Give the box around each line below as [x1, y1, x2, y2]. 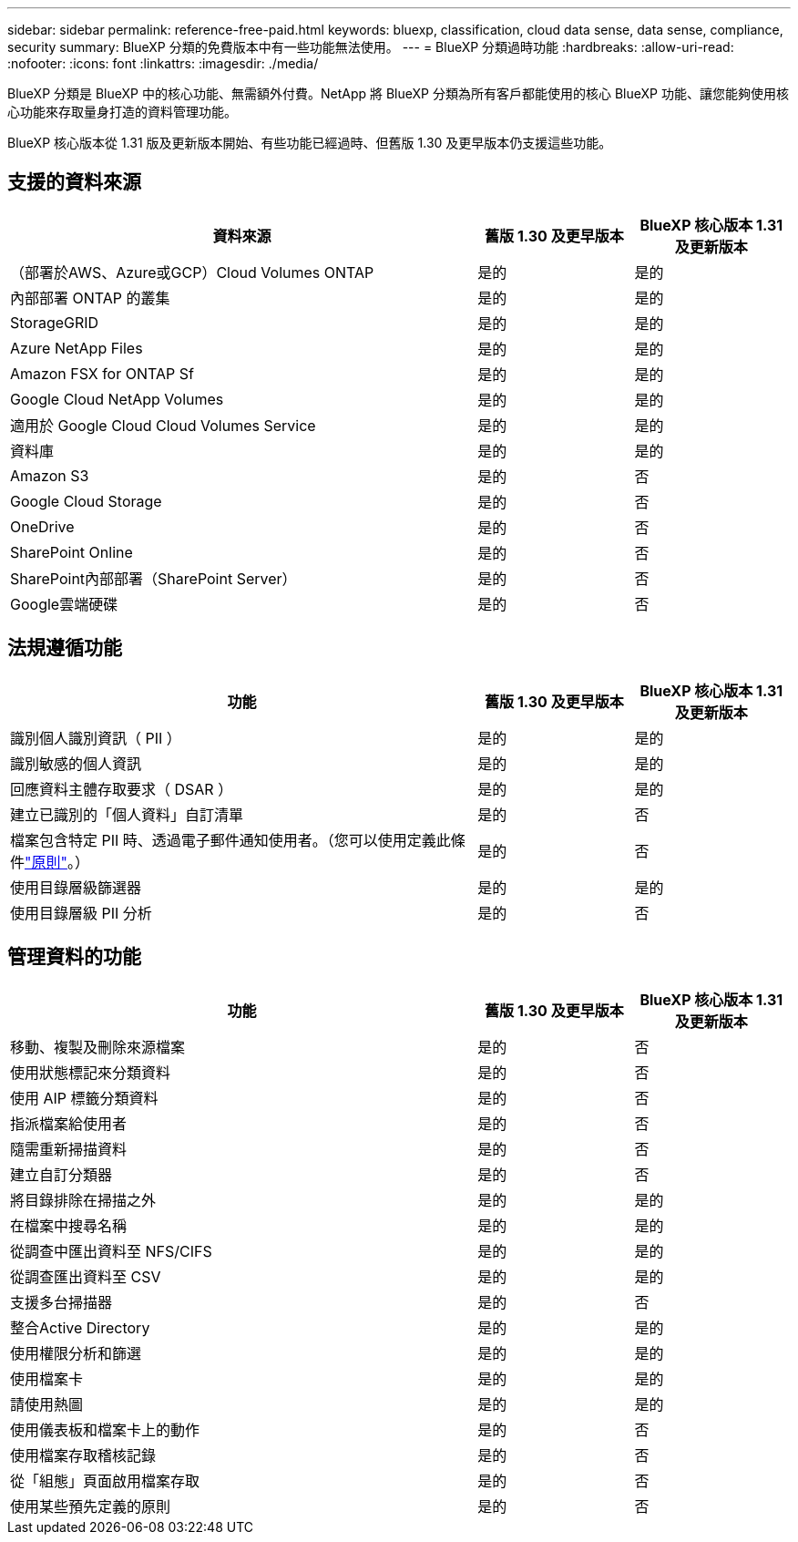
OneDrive [10, 517, 75, 536]
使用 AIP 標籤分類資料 [10, 1088, 159, 1107]
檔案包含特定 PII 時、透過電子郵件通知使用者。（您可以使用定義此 [10, 830, 451, 849]
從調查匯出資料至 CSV [10, 1267, 161, 1286]
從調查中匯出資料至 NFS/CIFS [10, 1241, 212, 1260]
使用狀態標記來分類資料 [10, 1063, 171, 1082]
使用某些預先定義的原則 [10, 1496, 171, 1516]
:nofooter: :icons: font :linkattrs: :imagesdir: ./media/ [7, 56, 319, 71]
